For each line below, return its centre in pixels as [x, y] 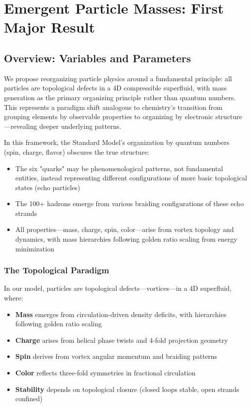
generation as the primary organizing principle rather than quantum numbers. [120, 97]
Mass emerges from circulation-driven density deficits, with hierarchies [121, 314]
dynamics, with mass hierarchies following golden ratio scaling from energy [126, 239]
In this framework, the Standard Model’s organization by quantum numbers [117, 142]
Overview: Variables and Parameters [98, 58]
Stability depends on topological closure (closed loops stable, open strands [127, 389]
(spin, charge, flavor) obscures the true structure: [77, 151]
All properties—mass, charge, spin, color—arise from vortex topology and [125, 229]
